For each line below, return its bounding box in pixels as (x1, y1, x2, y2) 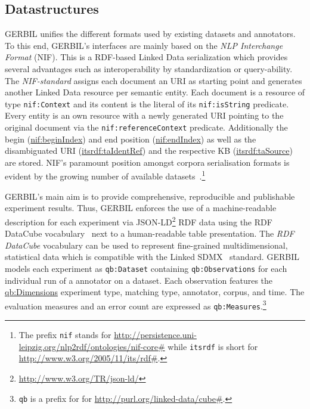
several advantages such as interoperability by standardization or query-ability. (5, 62, 293, 75)
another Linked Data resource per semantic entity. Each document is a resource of (5, 86, 305, 98)
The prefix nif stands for (18, 329, 111, 341)
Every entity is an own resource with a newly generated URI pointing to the (5, 109, 284, 122)
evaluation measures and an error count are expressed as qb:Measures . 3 (5, 298, 266, 312)
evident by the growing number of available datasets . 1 (5, 168, 206, 182)
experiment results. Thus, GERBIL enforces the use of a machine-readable (5, 202, 277, 214)
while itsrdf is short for (168, 340, 258, 352)
